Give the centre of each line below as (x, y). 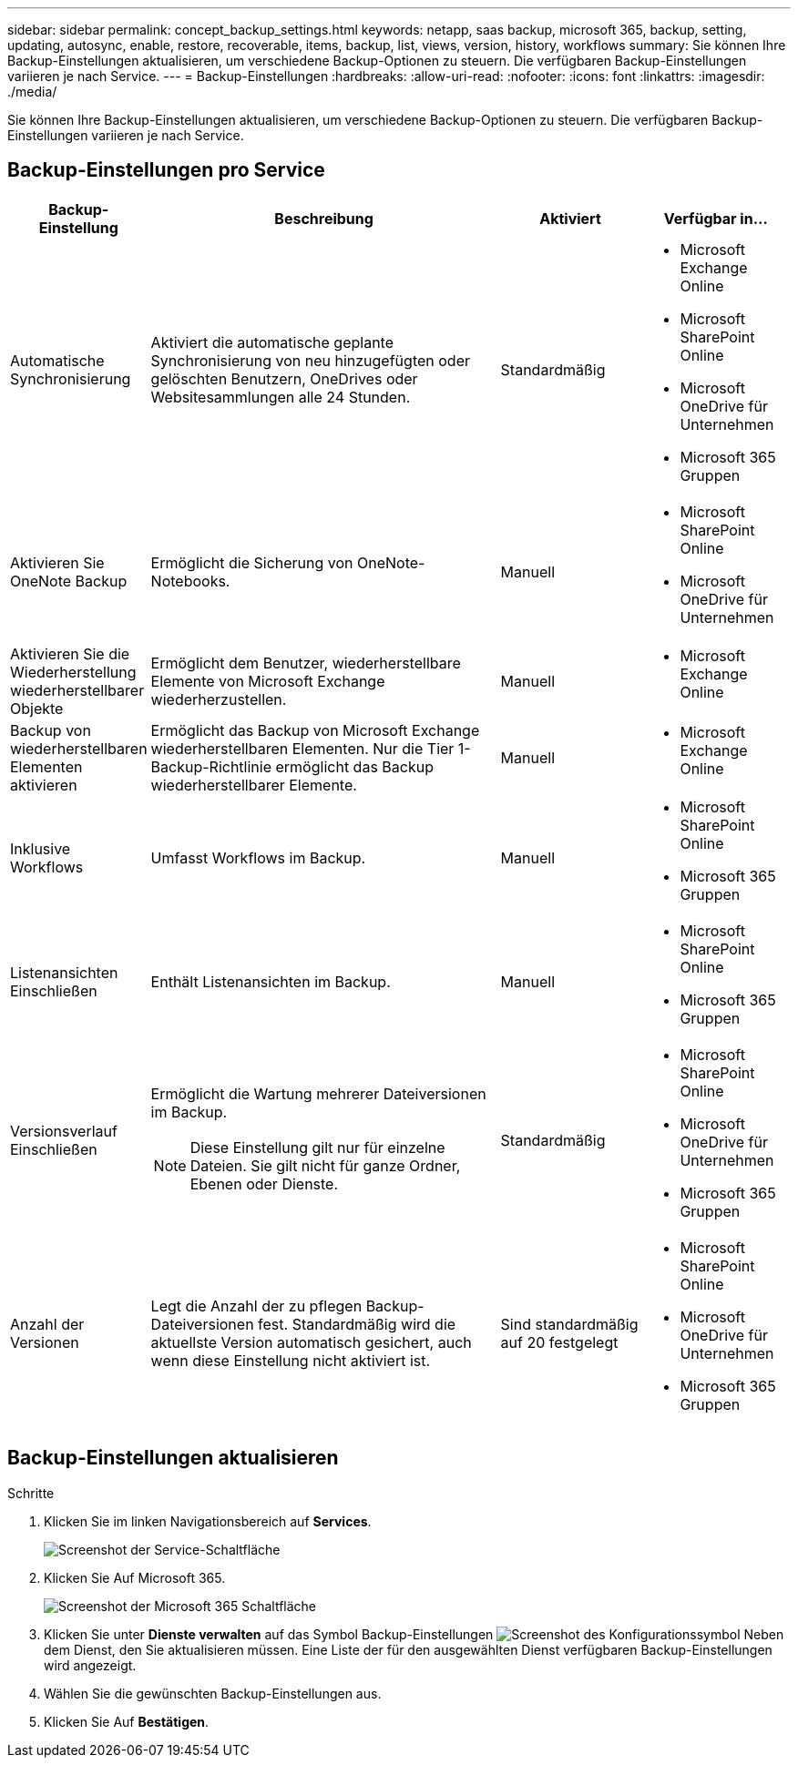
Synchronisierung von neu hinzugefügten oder (310, 360)
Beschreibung (324, 218)
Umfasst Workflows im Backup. (258, 857)
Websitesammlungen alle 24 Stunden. (281, 397)
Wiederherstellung (73, 672)
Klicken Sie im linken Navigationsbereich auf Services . (208, 1521)
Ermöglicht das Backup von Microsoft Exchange (315, 730)
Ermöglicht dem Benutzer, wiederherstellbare (306, 663)
